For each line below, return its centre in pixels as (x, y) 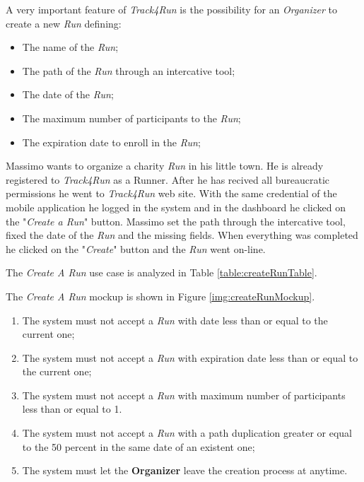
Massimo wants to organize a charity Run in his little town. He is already (165, 166)
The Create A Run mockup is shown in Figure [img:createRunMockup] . (160, 296)
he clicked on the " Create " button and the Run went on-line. (136, 248)
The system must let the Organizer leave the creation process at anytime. (185, 470)
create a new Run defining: (64, 23)
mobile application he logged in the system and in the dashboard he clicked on (176, 207)
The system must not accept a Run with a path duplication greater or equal (187, 433)
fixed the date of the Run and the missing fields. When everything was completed (182, 235)
